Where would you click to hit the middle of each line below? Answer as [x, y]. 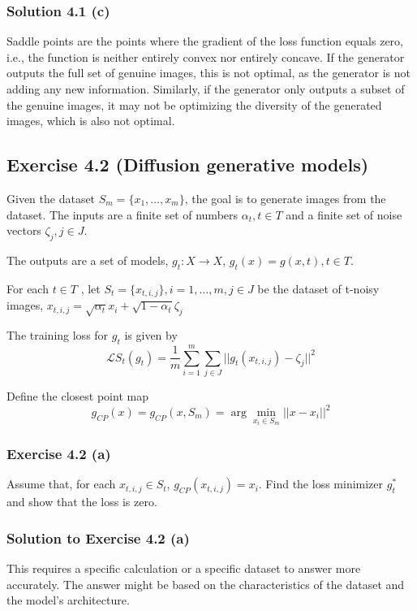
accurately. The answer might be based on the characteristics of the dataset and [206, 584]
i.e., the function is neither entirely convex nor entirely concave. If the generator [206, 56]
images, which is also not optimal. [91, 121]
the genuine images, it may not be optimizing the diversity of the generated [194, 104]
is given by [151, 335]
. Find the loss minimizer [321, 484]
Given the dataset [51, 198]
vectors [24, 230]
